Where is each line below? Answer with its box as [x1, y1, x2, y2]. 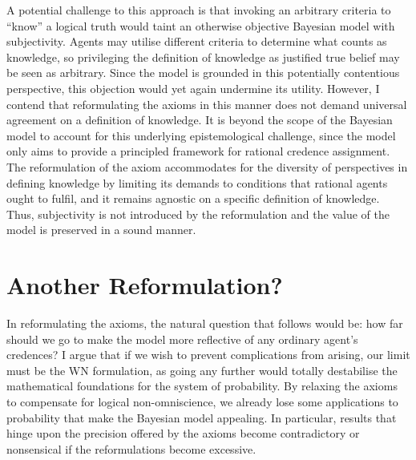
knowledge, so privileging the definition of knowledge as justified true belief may [6, 48, 400, 65]
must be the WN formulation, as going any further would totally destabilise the [6, 361, 398, 378]
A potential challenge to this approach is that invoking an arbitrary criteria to [6, 2, 391, 18]
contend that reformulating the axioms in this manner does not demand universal [6, 95, 407, 112]
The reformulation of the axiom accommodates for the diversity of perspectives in [6, 158, 408, 175]
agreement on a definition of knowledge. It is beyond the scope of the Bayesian [6, 111, 393, 128]
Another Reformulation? [6, 268, 283, 301]
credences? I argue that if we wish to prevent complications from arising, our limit [6, 346, 410, 363]
